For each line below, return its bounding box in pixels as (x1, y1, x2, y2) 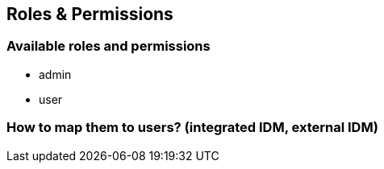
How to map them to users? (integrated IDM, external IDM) (6, 119, 378, 136)
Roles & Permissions (6, 4, 173, 24)
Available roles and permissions (6, 38, 211, 55)
